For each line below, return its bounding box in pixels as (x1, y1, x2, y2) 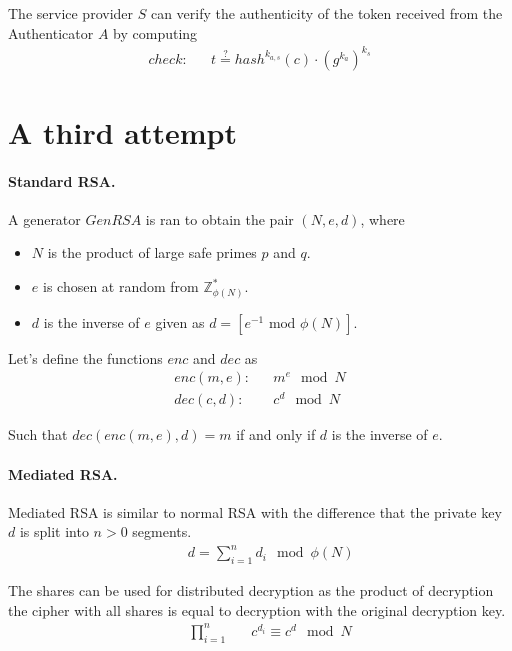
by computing (113, 22, 198, 43)
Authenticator (8, 22, 94, 43)
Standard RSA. (8, 170, 116, 191)
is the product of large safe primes (47, 242, 257, 263)
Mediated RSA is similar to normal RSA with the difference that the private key (8, 501, 502, 522)
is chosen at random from (42, 276, 199, 297)
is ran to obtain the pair (145, 208, 294, 229)
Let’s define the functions (8, 347, 163, 368)
